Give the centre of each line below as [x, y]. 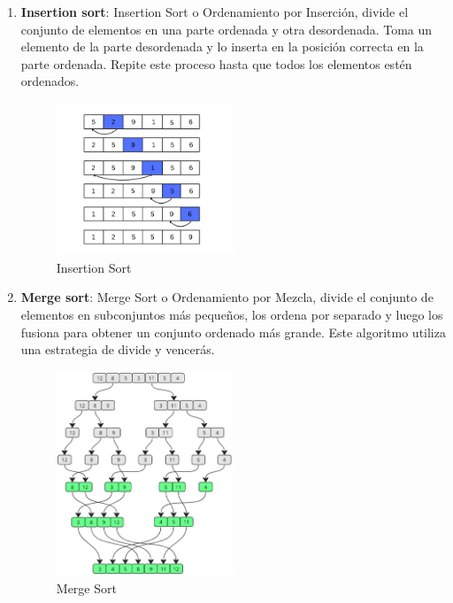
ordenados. [50, 81]
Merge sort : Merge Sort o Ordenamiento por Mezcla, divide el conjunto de [227, 297]
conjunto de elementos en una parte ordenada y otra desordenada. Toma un [226, 29]
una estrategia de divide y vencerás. [118, 349]
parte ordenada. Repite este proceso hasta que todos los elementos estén [216, 63]
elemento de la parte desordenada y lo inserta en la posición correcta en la [222, 46]
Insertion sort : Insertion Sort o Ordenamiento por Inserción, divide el [215, 12]
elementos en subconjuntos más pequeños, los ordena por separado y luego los [232, 314]
